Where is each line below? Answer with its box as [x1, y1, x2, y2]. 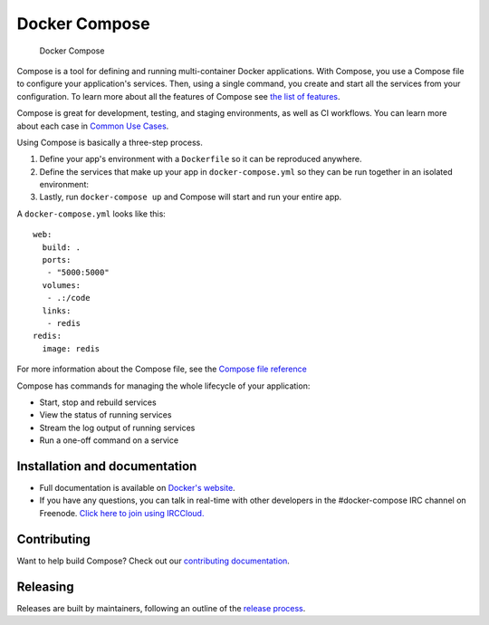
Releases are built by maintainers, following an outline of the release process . [16, 602, 306, 613]
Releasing [16, 579, 74, 594]
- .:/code [46, 293, 91, 303]
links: [42, 305, 72, 316]
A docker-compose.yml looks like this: [16, 208, 167, 219]
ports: [42, 255, 72, 265]
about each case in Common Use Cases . [16, 120, 169, 131]
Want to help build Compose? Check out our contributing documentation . [16, 555, 290, 566]
